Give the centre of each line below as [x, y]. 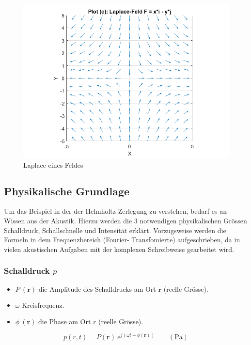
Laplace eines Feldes [53, 165]
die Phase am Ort [65, 321]
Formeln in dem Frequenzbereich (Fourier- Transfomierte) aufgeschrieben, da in [122, 240]
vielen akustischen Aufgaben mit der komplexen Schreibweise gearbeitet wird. [119, 249]
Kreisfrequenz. [43, 305]
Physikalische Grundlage [67, 191]
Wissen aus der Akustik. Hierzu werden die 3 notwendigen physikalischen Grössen [125, 220]
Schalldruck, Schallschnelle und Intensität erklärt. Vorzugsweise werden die [115, 230]
